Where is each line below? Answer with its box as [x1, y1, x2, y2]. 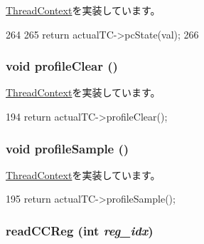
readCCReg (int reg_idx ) [6, 221, 154, 239]
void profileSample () [6, 139, 129, 157]
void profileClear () [6, 57, 118, 75]
